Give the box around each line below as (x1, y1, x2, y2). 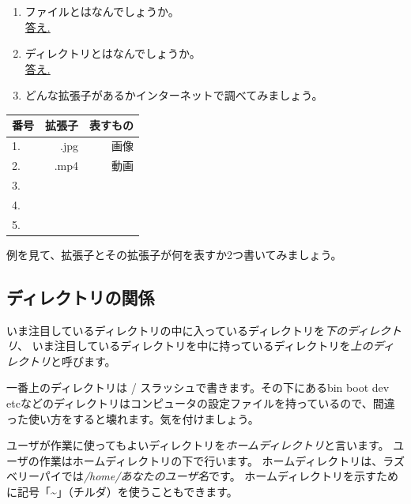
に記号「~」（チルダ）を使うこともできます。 (6, 483, 238, 499)
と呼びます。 (51, 352, 116, 369)
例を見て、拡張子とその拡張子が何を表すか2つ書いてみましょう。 (6, 246, 342, 262)
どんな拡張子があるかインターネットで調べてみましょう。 (25, 87, 323, 103)
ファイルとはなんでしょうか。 (25, 3, 179, 19)
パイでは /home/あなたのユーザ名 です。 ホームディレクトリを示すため (39, 468, 398, 484)
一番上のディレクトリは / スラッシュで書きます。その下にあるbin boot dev (6, 379, 390, 396)
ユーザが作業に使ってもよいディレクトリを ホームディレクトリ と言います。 (6, 437, 390, 453)
